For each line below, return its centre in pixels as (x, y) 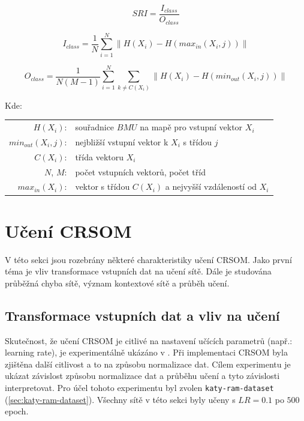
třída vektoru (100, 156)
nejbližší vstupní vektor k (122, 141)
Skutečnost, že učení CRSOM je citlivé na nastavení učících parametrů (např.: (149, 340)
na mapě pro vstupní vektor (191, 127)
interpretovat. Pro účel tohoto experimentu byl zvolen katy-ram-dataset (139, 388)
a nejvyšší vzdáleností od (211, 186)
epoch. (17, 411)
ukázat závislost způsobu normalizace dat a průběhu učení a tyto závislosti (142, 376)
